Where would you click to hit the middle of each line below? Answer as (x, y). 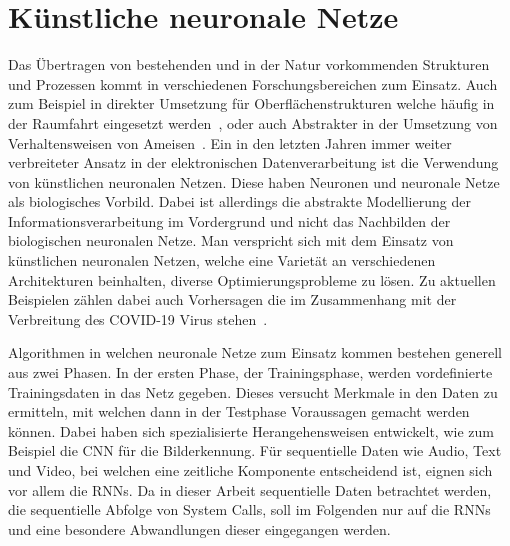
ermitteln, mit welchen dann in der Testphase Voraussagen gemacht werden (239, 411)
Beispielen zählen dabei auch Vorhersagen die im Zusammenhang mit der (232, 299)
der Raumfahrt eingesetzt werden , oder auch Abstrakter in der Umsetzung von (253, 122)
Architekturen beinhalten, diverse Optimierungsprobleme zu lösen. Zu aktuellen (252, 279)
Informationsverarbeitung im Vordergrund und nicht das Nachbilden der (229, 220)
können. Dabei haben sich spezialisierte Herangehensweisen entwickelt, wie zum (251, 430)
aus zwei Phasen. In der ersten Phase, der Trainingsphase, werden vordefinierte (250, 372)
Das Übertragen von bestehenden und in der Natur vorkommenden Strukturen (249, 64)
